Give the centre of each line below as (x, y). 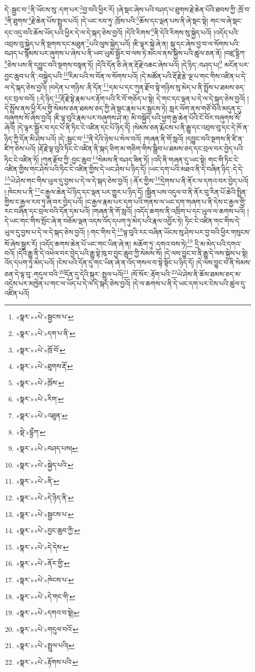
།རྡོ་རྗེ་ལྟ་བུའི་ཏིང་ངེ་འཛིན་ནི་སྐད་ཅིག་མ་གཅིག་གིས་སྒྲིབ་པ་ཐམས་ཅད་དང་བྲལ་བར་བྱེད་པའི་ (141, 148)
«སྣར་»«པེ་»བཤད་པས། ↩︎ (47, 448)
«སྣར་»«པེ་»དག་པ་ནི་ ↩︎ (46, 333)
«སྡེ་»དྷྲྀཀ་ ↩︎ (31, 432)
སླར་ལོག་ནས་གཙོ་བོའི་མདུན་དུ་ (206, 108)
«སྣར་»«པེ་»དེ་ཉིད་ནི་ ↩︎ (45, 497)
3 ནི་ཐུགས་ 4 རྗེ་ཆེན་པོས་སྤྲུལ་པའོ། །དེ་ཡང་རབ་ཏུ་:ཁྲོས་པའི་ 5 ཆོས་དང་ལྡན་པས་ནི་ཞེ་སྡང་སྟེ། (106, 20)
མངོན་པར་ (237, 64)
